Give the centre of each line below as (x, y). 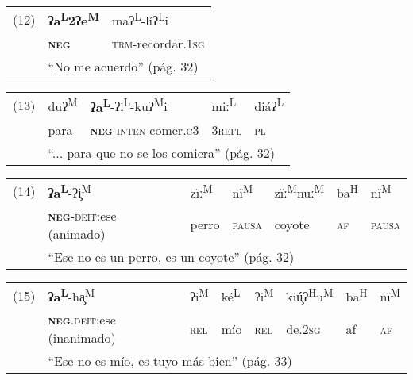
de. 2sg (303, 328)
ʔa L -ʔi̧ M (69, 191)
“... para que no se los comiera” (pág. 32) (162, 152)
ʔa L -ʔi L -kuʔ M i (129, 105)
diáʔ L (269, 105)
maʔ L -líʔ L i (140, 19)
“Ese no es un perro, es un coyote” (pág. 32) (171, 256)
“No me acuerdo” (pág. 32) (123, 67)
